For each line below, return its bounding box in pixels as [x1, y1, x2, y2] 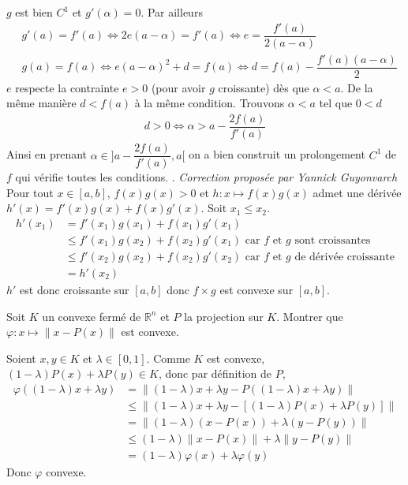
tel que [319, 95, 353, 111]
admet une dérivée [313, 184, 402, 200]
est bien [15, 4, 53, 20]
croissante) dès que [218, 79, 309, 95]
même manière [6, 95, 77, 111]
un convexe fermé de [42, 308, 141, 324]
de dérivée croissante [294, 251, 395, 263]
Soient [6, 349, 36, 366]
